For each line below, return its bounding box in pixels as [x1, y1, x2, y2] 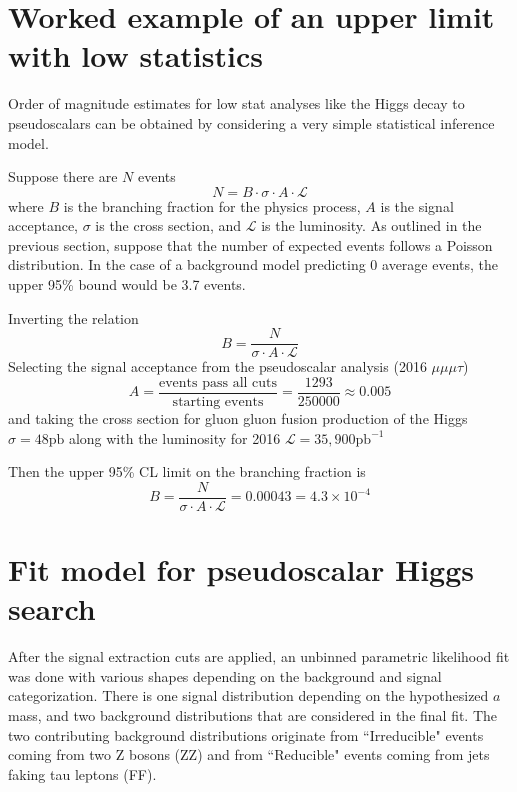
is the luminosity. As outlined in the [261, 215, 482, 236]
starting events [172, 394, 264, 409]
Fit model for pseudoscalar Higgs [8, 549, 475, 589]
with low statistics [8, 35, 263, 76]
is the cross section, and [95, 215, 242, 236]
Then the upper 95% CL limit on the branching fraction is [8, 461, 366, 482]
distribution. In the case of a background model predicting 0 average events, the [8, 254, 498, 275]
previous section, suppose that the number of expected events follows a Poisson [8, 234, 493, 255]
